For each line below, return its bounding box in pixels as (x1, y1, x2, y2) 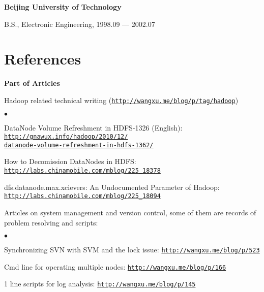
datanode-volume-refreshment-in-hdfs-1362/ (4, 141, 154, 149)
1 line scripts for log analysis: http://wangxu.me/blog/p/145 (4, 278, 196, 289)
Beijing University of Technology (4, 2, 122, 12)
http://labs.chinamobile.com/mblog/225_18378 (4, 167, 161, 175)
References (4, 48, 81, 69)
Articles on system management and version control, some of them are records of (4, 207, 256, 217)
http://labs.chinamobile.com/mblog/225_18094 (4, 192, 161, 200)
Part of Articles (4, 78, 60, 88)
